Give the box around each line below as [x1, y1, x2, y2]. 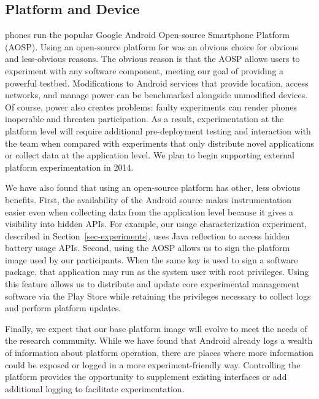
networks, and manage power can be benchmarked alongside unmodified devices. [5, 88, 308, 101]
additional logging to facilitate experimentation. [5, 382, 185, 395]
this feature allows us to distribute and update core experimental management [5, 277, 299, 290]
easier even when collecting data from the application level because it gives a [5, 205, 294, 218]
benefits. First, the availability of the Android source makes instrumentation [5, 193, 292, 206]
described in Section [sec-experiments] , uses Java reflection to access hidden [5, 229, 290, 242]
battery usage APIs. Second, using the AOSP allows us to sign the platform [5, 241, 290, 254]
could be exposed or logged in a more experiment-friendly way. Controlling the [5, 358, 301, 371]
